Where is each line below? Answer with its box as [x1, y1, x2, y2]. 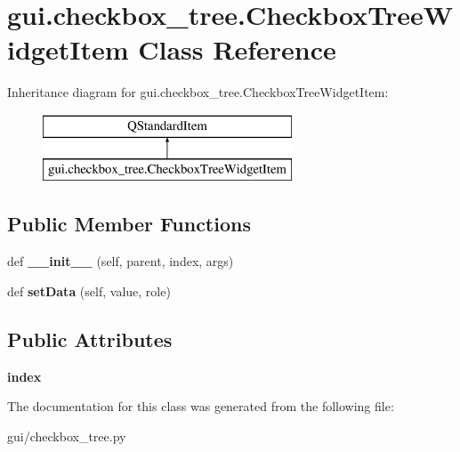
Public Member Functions [7, 210, 251, 238]
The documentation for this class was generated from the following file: [7, 397, 394, 416]
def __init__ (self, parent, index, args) [7, 252, 234, 270]
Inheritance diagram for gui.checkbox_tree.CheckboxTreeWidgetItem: [7, 83, 389, 101]
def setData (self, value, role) [7, 281, 171, 300]
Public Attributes [7, 325, 173, 352]
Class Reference [138, 31, 336, 68]
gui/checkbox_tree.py [7, 426, 126, 445]
